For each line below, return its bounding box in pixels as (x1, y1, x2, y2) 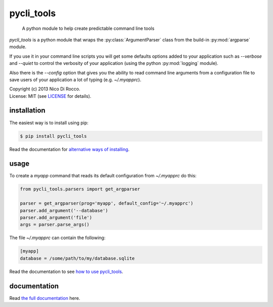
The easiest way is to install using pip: (9, 120, 88, 126)
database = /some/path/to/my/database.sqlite (20, 255, 135, 261)
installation (9, 106, 45, 115)
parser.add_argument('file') (20, 215, 93, 220)
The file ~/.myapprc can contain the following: (9, 235, 106, 241)
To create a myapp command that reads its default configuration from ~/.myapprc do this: (9, 173, 197, 179)
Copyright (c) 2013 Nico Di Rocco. (9, 86, 80, 92)
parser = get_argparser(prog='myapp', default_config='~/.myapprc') (20, 201, 194, 206)
